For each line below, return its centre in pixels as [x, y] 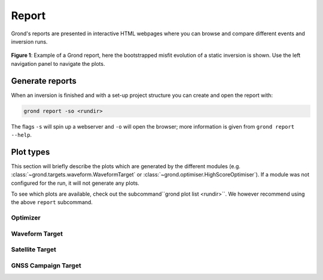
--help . [22, 135]
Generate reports [44, 81]
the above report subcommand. [52, 202]
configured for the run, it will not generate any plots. [75, 183]
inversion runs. [29, 41]
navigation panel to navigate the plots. [58, 63]
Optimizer [26, 218]
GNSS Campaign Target [46, 265]
